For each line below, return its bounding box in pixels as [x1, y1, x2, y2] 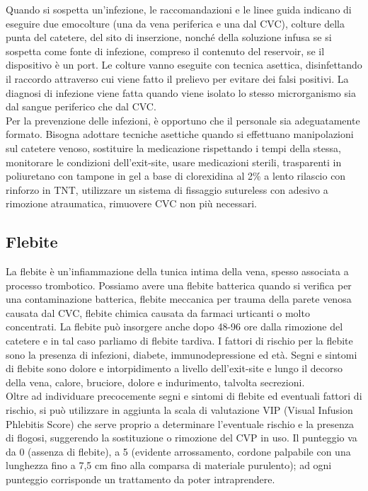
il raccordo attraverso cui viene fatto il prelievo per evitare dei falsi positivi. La [6, 71, 349, 86]
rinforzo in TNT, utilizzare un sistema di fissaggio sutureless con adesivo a [6, 182, 328, 197]
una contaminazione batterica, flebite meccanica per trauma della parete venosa [6, 291, 352, 306]
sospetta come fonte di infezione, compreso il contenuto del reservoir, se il [6, 43, 325, 58]
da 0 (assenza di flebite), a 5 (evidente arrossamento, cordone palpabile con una [6, 444, 351, 458]
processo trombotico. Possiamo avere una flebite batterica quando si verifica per [6, 277, 352, 292]
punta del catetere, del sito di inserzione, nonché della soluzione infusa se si [6, 30, 332, 45]
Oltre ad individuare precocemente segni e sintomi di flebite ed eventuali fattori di [6, 388, 362, 403]
